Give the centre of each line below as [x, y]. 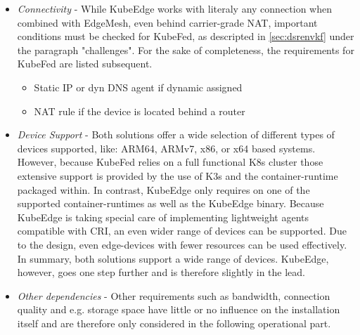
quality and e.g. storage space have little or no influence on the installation [179, 309]
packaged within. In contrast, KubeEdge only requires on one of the [163, 189]
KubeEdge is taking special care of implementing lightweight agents [163, 217]
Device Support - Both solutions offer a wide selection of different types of [176, 134]
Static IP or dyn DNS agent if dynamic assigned [138, 87]
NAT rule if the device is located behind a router [140, 111]
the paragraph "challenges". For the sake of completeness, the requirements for [186, 50]
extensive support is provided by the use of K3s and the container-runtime [178, 175]
